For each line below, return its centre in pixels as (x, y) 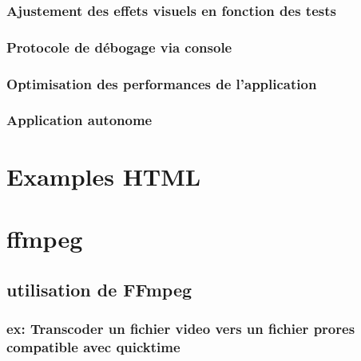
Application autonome (79, 120)
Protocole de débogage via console (119, 47)
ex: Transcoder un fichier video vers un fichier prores (181, 328)
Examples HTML (104, 176)
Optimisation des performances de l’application (162, 83)
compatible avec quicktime (93, 346)
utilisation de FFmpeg (99, 289)
